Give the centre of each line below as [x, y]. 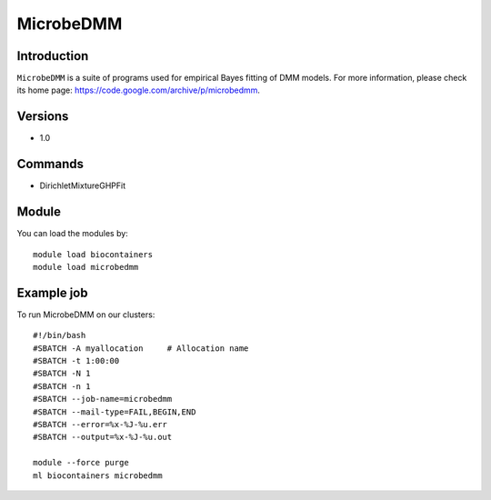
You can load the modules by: [73, 234]
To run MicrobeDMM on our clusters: [86, 315]
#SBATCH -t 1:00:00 [76, 361]
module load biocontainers [93, 254]
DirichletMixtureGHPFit [83, 185]
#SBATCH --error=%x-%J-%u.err [100, 424]
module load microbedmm [86, 267]
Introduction [53, 56]
